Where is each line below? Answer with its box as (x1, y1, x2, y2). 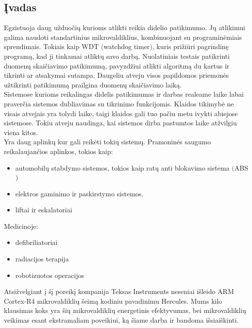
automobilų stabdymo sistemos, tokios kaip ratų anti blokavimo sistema (15, 162, 230, 173)
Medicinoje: (4, 221, 38, 231)
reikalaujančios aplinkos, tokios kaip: (4, 146, 113, 156)
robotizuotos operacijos (15, 270, 84, 280)
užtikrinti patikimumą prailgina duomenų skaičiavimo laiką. (4, 79, 182, 89)
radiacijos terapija (15, 254, 69, 264)
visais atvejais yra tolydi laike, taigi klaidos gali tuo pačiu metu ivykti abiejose (4, 108, 238, 118)
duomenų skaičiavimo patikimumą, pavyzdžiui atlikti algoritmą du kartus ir (4, 60, 230, 70)
